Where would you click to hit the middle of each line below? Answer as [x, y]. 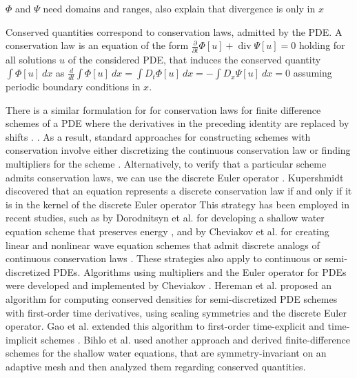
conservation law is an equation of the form [97, 45]
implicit [22, 339]
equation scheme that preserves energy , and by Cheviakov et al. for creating [167, 231]
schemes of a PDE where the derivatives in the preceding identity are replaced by [177, 123]
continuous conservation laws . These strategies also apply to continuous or [164, 258]
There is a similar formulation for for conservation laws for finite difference [163, 109]
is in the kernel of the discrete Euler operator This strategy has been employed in [177, 204]
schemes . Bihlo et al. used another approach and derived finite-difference [195, 339]
